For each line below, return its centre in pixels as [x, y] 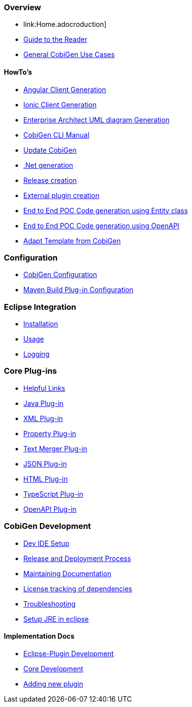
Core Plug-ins [31, 371]
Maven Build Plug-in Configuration [79, 290]
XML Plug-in [43, 418]
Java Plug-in [44, 403]
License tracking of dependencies [78, 588]
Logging [36, 354]
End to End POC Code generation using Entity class [106, 210]
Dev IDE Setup [46, 543]
